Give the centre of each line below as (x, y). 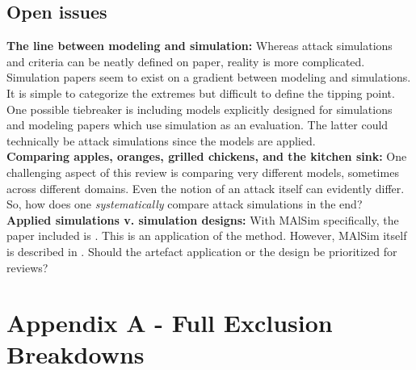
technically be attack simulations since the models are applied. (161, 140)
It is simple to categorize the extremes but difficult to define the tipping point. (201, 92)
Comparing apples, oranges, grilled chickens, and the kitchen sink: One (207, 156)
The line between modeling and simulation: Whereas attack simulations (200, 46)
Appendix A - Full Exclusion (170, 323)
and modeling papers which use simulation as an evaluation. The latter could (197, 125)
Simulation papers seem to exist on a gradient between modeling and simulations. (209, 77)
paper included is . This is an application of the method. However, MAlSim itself (207, 235)
